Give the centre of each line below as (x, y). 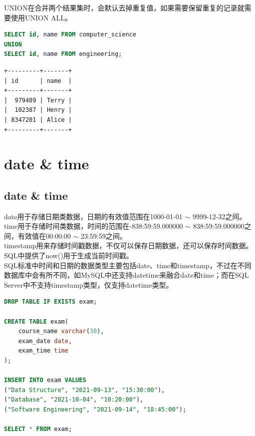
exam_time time (43, 351)
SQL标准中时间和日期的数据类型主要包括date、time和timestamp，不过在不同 (128, 265)
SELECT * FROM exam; (38, 429)
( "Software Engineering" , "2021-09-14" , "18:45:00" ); (95, 409)
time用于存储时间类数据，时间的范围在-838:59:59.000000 (94, 226)
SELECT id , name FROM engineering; (63, 54)
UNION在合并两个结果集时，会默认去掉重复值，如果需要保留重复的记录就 (124, 7)
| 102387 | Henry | (38, 110)
